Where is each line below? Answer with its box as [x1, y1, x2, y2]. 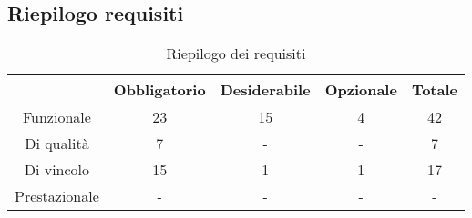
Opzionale [324, 79, 397, 101]
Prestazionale [15, 185, 99, 207]
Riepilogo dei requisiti [166, 43, 306, 64]
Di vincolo [24, 159, 90, 181]
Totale [411, 79, 457, 101]
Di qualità [25, 133, 89, 154]
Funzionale [22, 106, 91, 128]
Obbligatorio [113, 79, 206, 101]
